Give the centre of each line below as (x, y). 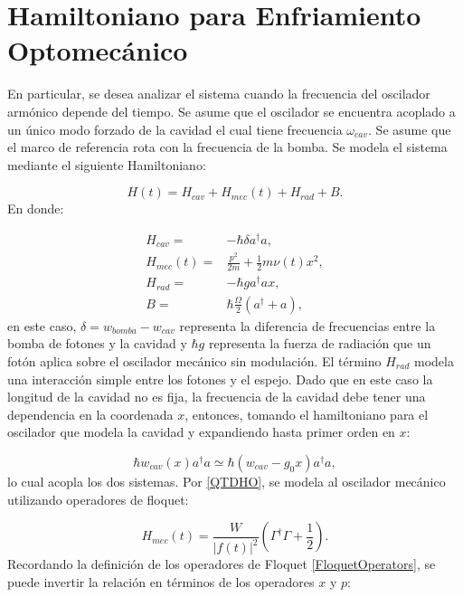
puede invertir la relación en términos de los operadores (161, 581)
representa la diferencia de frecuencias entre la (307, 325)
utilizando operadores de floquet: (98, 499)
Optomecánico (98, 50)
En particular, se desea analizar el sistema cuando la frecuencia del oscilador (219, 94)
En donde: (36, 208)
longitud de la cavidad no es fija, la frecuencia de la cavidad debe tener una (217, 397)
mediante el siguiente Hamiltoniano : (107, 164)
